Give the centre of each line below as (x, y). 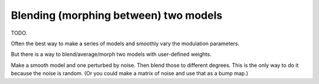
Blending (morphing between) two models (117, 15)
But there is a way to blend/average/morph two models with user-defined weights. (111, 54)
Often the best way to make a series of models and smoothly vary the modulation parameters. (125, 43)
